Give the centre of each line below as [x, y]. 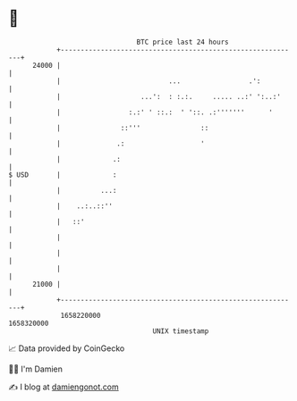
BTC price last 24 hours [182, 42]
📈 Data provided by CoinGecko [67, 348]
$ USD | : [63, 175]
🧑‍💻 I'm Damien [36, 369]
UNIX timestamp [181, 331]
